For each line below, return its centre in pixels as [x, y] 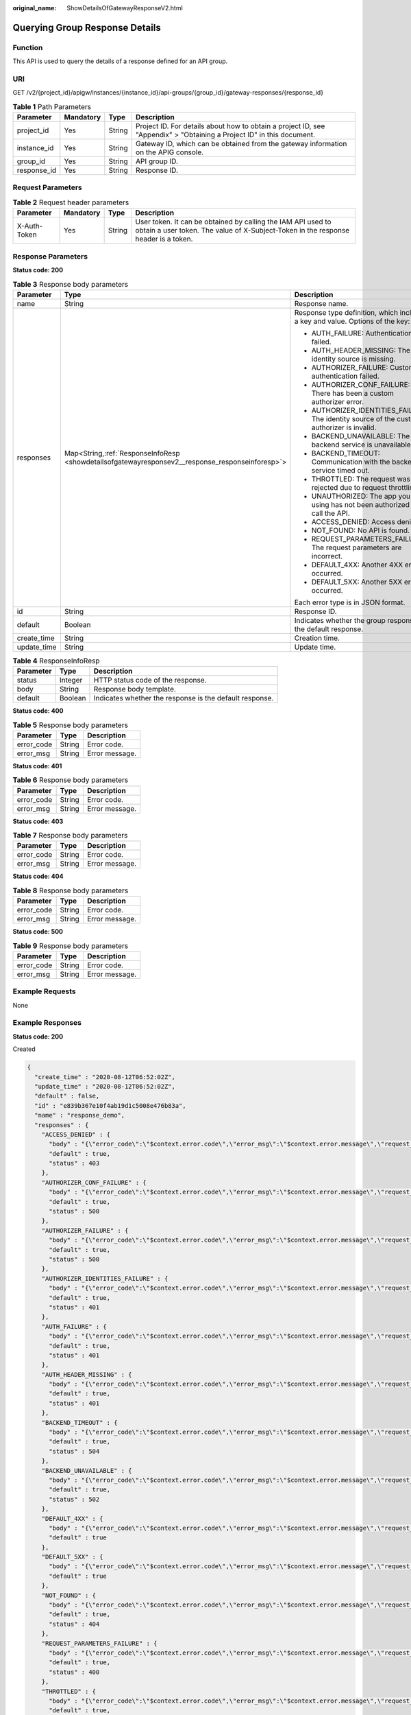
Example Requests [44, 991]
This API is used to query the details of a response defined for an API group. [120, 61]
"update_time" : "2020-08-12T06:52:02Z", [105, 1086]
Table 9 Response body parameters [71, 945]
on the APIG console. [170, 152]
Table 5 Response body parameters [70, 725]
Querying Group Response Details [87, 27]
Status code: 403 [38, 821]
